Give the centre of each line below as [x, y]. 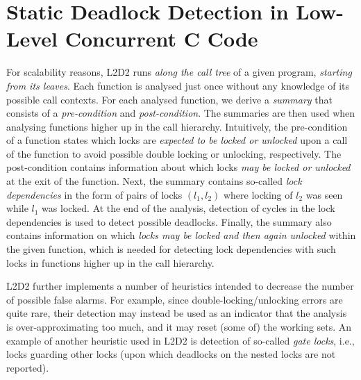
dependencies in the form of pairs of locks [94, 194]
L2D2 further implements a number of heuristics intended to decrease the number [180, 286]
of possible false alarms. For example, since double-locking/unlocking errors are [175, 299]
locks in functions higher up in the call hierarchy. [110, 262]
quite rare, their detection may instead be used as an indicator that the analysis [177, 313]
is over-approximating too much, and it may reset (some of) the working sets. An [179, 327]
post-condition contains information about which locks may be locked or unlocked [178, 167]
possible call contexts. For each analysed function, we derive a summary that [169, 99]
